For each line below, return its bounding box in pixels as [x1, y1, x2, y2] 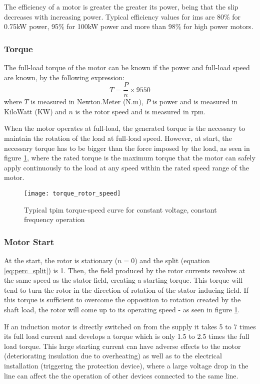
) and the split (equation [134, 255, 210, 266]
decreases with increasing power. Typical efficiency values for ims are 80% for [4, 11, 241, 22]
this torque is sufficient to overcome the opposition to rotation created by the [4, 294, 241, 305]
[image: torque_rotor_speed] [24, 190, 121, 197]
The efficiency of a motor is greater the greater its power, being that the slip [4, 2, 238, 12]
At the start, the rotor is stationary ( [4, 255, 118, 266]
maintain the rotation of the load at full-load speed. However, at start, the [4, 133, 232, 143]
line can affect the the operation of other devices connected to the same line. [4, 370, 238, 380]
